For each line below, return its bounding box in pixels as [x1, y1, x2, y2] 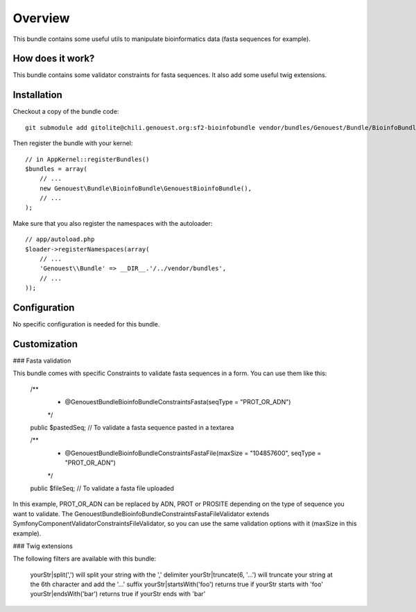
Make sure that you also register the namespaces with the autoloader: [12, 219, 213, 227]
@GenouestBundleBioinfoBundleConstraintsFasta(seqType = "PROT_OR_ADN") [64, 398, 291, 406]
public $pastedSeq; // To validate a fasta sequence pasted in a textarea [30, 423, 234, 431]
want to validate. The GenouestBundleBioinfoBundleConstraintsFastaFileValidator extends [12, 509, 270, 518]
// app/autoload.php [25, 235, 95, 243]
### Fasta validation [12, 356, 71, 365]
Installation [12, 89, 62, 101]
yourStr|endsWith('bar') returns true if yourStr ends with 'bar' [30, 590, 206, 598]
